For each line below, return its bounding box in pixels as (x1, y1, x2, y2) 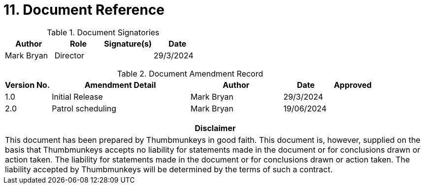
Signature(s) (104, 38, 152, 49)
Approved (333, 80, 372, 90)
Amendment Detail (84, 80, 156, 90)
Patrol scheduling (52, 103, 117, 113)
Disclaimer (195, 123, 236, 133)
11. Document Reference (3, 1, 165, 18)
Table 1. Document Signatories (47, 27, 160, 37)
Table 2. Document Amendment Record (117, 68, 263, 79)
